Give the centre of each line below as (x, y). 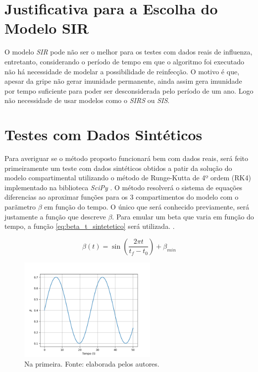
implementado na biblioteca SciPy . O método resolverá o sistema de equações (124, 187)
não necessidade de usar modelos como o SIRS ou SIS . (87, 100)
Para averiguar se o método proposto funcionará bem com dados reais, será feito (126, 158)
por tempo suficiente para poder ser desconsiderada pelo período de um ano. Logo (129, 90)
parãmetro (20, 206)
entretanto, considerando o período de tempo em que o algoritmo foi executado (125, 61)
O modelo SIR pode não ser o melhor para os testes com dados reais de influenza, (129, 52)
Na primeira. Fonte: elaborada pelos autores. (92, 364)
